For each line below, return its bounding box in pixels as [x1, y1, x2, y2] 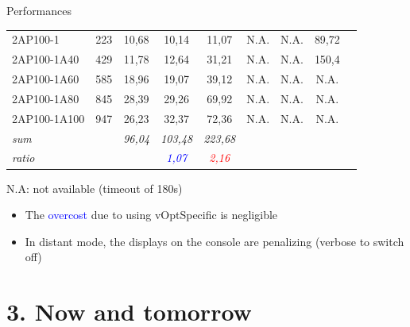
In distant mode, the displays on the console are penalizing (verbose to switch [25, 233, 404, 249]
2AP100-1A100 [12, 110, 85, 126]
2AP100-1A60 [12, 71, 79, 87]
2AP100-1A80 [12, 90, 79, 106]
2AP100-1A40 [12, 51, 79, 67]
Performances [6, 2, 72, 18]
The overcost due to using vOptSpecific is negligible [25, 206, 278, 223]
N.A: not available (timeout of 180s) [6, 179, 183, 196]
